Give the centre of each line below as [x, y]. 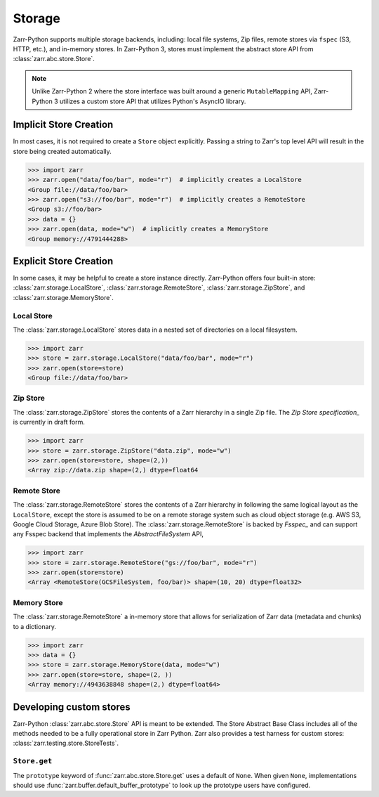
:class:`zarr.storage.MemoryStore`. [63, 297]
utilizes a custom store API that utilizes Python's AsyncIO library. [153, 101]
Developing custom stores [72, 707]
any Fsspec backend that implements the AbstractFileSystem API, [108, 534]
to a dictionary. [34, 626]
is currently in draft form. [49, 422]
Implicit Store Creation [63, 125]
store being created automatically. [62, 151]
